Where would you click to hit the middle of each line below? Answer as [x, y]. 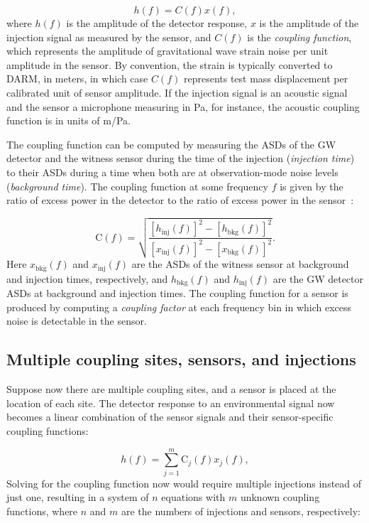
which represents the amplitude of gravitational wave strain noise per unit [167, 51]
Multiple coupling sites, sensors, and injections [181, 359]
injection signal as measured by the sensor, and [109, 37]
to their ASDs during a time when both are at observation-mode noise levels [172, 172]
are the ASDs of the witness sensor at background [240, 264]
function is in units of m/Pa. [68, 120]
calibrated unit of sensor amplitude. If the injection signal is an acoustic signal [177, 92]
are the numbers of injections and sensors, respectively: [241, 511]
